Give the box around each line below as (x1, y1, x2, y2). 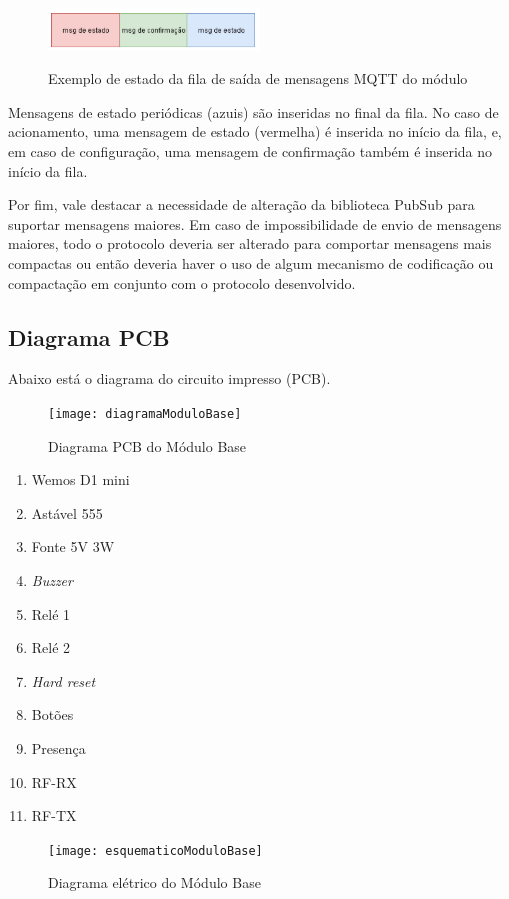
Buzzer (31, 570, 73, 590)
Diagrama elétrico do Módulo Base (48, 872, 261, 893)
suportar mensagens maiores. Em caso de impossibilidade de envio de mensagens (8, 213, 502, 234)
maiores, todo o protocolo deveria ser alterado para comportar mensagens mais (8, 233, 492, 254)
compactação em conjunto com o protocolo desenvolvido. (8, 272, 356, 293)
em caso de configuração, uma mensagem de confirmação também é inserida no (8, 141, 493, 162)
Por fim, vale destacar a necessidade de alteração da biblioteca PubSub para (8, 194, 475, 215)
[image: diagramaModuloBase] (48, 406, 242, 421)
